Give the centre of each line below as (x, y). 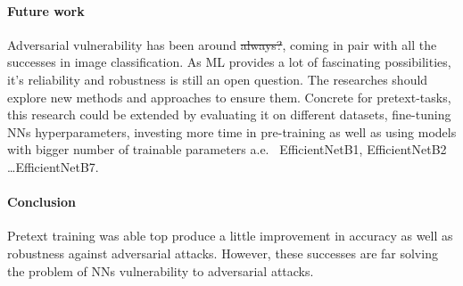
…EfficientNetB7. (53, 166)
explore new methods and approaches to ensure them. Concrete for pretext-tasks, (229, 97)
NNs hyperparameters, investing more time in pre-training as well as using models (232, 131)
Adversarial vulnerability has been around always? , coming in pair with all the (222, 44)
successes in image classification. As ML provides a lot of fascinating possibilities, (229, 62)
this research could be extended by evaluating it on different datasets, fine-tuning (229, 114)
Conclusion (42, 202)
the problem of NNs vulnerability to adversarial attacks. (161, 270)
